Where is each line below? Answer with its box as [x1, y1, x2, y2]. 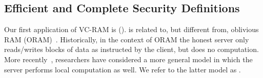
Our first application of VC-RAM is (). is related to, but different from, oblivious [4, 24, 259, 35]
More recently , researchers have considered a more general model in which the [4, 54, 253, 64]
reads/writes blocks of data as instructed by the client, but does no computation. [4, 44, 259, 55]
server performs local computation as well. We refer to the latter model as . [4, 64, 241, 74]
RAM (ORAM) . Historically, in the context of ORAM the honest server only [4, 34, 249, 44]
